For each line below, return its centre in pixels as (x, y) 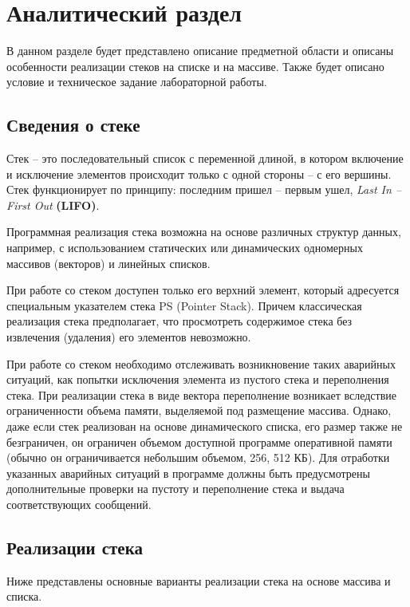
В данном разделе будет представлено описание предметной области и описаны (200, 51)
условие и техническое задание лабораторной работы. (137, 82)
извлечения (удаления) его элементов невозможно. (129, 337)
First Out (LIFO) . (53, 205)
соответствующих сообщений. (79, 504)
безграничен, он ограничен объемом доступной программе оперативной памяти (199, 441)
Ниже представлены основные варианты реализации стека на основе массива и (199, 580)
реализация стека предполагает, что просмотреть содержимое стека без (179, 321)
